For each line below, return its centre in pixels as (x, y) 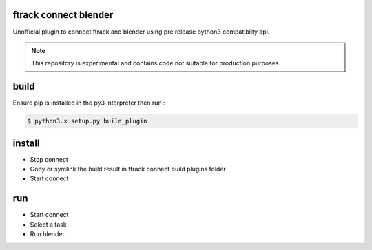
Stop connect (49, 159)
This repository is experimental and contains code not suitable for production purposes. (156, 63)
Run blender (47, 234)
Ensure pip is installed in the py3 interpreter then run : (89, 103)
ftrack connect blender (63, 15)
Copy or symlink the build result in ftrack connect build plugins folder (128, 169)
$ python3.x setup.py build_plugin (87, 121)
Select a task (48, 225)
